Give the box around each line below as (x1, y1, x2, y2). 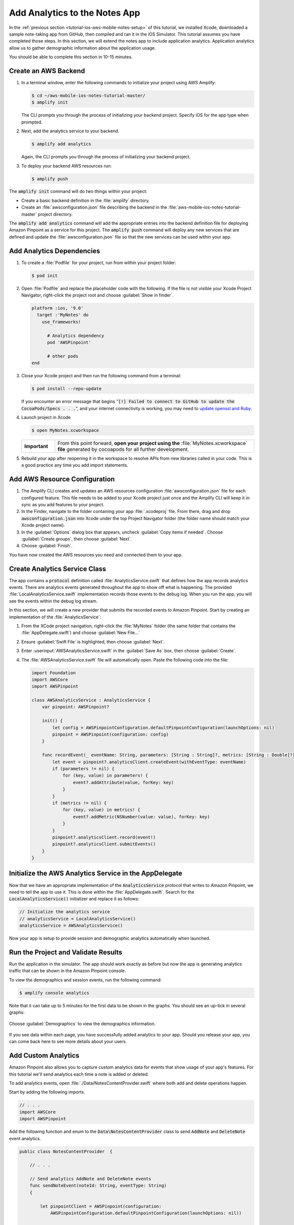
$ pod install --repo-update (31, 386, 102, 392)
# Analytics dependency (47, 333, 104, 338)
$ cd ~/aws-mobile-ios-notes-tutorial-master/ (31, 93, 146, 98)
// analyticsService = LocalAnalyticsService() (19, 916, 136, 921)
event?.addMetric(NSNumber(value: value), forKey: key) (73, 814, 210, 819)
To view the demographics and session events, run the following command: (9, 977, 162, 982)
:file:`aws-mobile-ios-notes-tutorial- (168, 204, 241, 210)
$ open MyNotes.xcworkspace (31, 427, 99, 433)
